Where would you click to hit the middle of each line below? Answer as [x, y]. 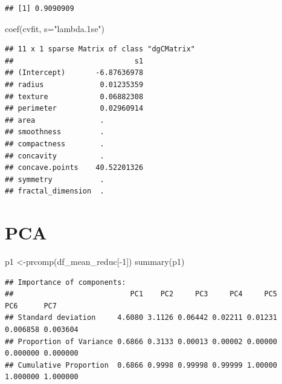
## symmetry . [55, 179]
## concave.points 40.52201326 [74, 168]
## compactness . [55, 144]
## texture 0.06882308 [74, 96]
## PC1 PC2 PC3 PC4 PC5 [141, 294]
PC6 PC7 [31, 306]
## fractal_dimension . [55, 191]
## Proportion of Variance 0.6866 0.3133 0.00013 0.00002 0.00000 [141, 341]
